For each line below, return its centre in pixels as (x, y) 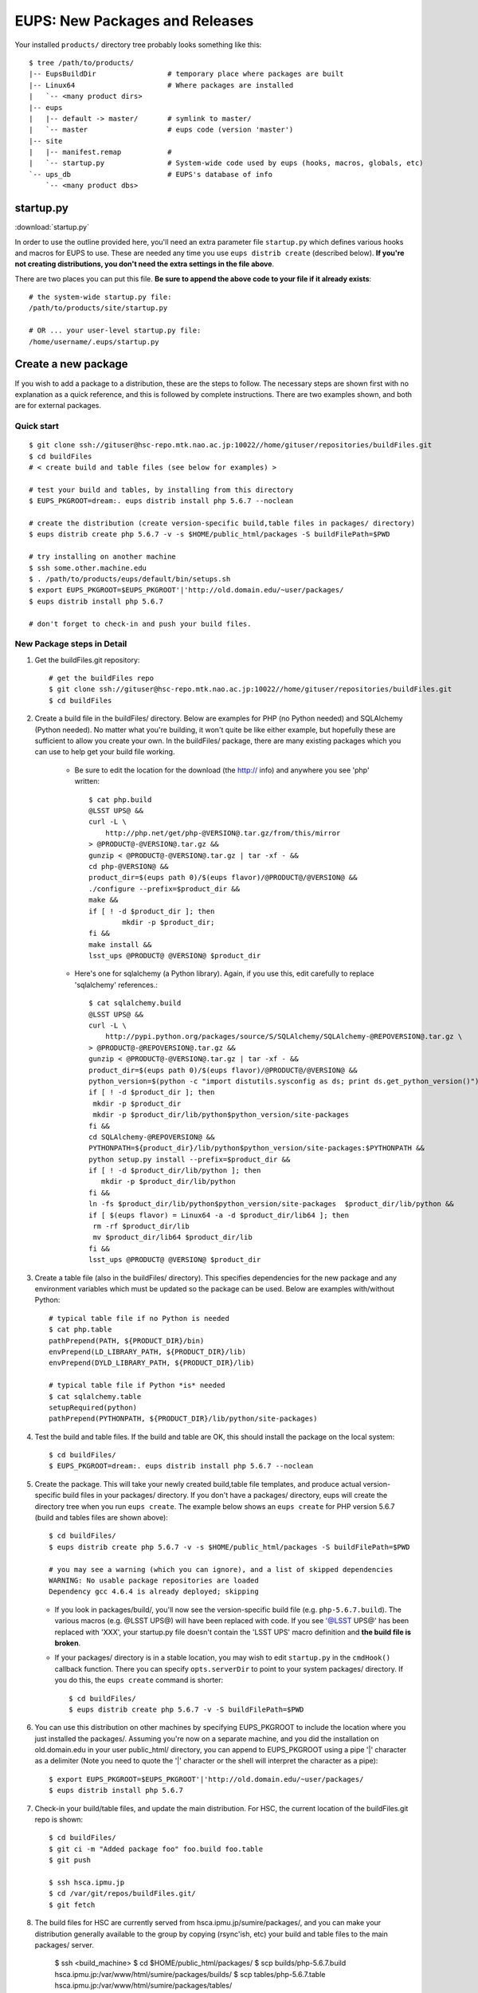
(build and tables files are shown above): (102, 1518)
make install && (120, 944)
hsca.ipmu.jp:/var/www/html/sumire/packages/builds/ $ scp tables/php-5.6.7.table (190, 1974)
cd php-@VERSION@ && (129, 866)
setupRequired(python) (93, 1407)
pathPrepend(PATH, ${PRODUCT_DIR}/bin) (127, 1340)
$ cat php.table (80, 1330)
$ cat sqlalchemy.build (135, 1003)
